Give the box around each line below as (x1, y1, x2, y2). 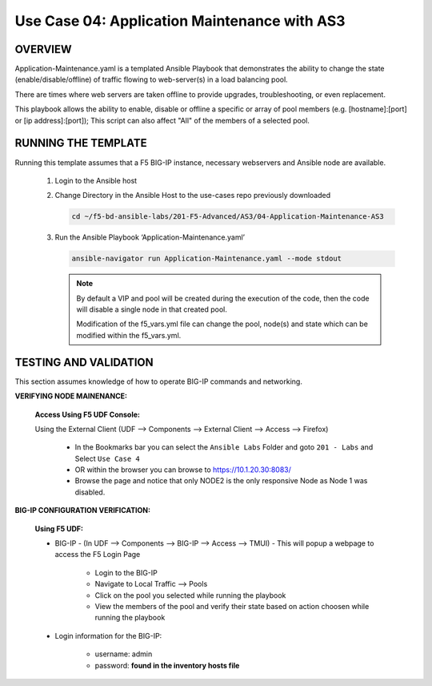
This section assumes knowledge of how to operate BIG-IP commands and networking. (14, 377, 303, 386)
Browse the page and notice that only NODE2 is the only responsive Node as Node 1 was (74, 476, 368, 486)
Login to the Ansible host (54, 176, 138, 185)
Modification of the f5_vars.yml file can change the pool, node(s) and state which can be (76, 319, 368, 329)
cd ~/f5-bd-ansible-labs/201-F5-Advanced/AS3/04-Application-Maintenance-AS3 (71, 212, 384, 221)
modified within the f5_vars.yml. (76, 330, 182, 340)
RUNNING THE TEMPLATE (14, 136, 147, 150)
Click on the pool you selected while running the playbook (94, 590, 286, 600)
